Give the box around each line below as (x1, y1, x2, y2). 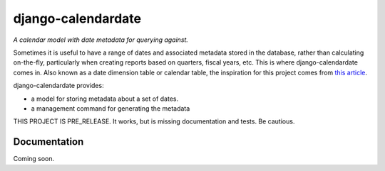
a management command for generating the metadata (31, 104, 190, 113)
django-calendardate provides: (13, 82, 104, 90)
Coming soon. (13, 155, 55, 163)
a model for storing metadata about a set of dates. (31, 94, 178, 103)
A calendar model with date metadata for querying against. (13, 35, 189, 44)
